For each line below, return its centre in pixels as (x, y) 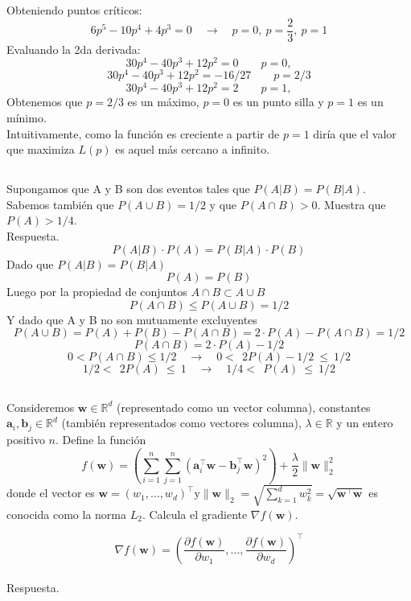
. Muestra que (351, 204)
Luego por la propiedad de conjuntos (97, 292)
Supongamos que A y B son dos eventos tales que (128, 189)
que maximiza (41, 149)
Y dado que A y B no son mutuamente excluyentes (132, 319)
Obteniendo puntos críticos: (74, 10)
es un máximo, (163, 102)
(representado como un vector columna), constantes (244, 407)
